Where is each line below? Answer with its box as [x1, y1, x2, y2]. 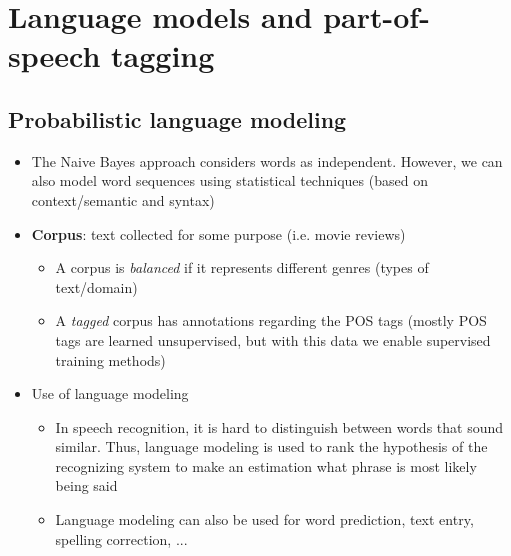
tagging [111, 35, 215, 76]
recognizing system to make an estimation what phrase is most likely [55, 455, 477, 476]
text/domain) [55, 276, 138, 297]
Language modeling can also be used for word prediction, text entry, [55, 509, 474, 530]
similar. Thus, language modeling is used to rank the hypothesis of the [55, 436, 488, 457]
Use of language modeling [31, 383, 189, 404]
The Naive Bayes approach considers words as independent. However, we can [31, 150, 503, 171]
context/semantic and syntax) [31, 189, 215, 210]
